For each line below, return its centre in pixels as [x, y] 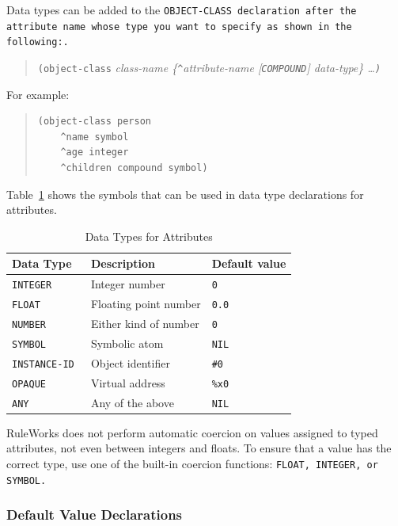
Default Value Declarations [95, 515]
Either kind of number [145, 324]
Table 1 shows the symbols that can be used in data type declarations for [185, 194]
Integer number [128, 284]
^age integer [95, 152]
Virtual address [128, 382]
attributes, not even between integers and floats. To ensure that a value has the [199, 448]
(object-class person [94, 122]
